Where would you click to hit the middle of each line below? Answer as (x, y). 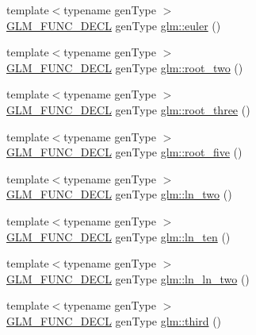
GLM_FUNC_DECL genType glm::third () (114, 320)
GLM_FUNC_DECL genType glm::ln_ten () (118, 236)
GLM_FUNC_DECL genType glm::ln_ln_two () (128, 278)
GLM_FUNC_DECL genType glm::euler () (114, 25)
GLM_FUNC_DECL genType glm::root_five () (124, 152)
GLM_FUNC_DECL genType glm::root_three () (128, 109)
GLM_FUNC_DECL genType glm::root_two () (125, 67)
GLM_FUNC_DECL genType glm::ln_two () (119, 194)
